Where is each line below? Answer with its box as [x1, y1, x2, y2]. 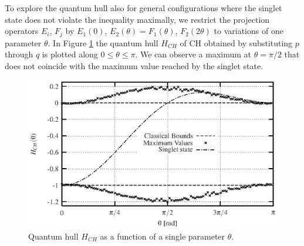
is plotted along [42, 48, 98, 60]
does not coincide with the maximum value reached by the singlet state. [5, 59, 264, 71]
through [5, 48, 33, 60]
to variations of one [214, 25, 283, 37]
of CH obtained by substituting [180, 36, 293, 49]
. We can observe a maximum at [135, 48, 252, 60]
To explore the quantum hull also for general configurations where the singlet [5, 2, 282, 13]
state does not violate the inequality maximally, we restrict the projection [5, 13, 270, 25]
